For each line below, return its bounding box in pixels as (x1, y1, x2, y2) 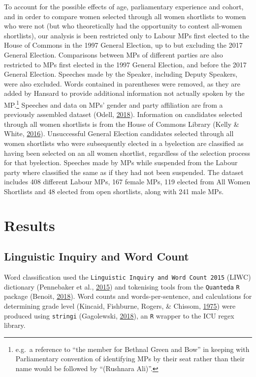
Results (4, 215, 55, 235)
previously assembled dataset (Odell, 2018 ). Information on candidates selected (4, 109, 242, 119)
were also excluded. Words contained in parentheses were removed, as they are (4, 78, 241, 88)
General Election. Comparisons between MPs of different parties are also (4, 49, 223, 59)
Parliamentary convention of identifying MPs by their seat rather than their (15, 353, 245, 364)
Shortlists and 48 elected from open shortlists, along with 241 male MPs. (4, 186, 224, 196)
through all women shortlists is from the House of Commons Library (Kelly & (4, 118, 239, 129)
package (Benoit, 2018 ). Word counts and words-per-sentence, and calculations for (4, 291, 252, 301)
